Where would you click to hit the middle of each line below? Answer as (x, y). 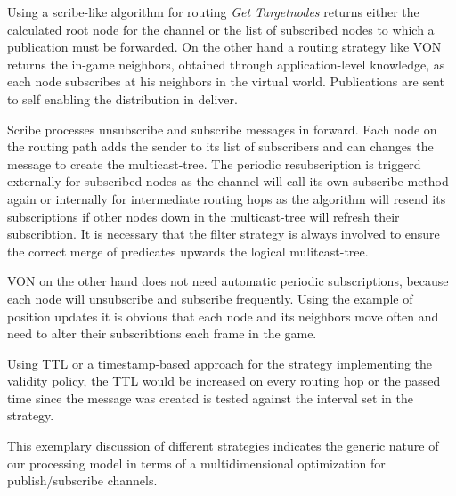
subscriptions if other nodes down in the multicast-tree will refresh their (204, 216)
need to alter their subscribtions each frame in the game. (162, 333)
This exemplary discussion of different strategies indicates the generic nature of (223, 446)
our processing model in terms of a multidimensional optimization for (196, 463)
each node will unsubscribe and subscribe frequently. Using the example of (210, 298)
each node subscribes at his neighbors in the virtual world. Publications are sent (226, 81)
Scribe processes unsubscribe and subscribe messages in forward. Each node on (222, 129)
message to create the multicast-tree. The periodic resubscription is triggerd (214, 163)
